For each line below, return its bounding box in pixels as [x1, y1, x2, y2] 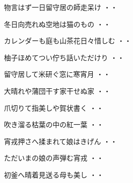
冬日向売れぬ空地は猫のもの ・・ [4, 18, 111, 29]
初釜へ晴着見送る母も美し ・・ [4, 169, 104, 180]
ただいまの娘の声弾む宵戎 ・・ [4, 153, 104, 163]
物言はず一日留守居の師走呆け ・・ [4, 2, 118, 12]
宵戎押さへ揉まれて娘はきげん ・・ [4, 136, 118, 146]
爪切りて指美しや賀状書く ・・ [4, 102, 104, 113]
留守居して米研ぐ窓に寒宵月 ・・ [4, 69, 111, 79]
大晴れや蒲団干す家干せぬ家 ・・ [4, 85, 111, 96]
